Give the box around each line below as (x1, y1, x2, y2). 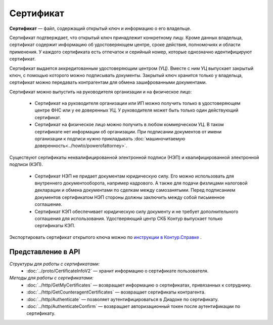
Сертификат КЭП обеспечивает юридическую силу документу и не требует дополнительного (34, 208, 239, 214)
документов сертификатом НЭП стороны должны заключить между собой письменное (34, 194, 225, 200)
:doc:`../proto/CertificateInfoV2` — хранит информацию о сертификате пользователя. (26, 268, 209, 274)
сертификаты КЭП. (34, 223, 75, 229)
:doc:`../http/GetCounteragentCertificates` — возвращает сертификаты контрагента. (26, 289, 206, 295)
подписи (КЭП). (9, 161, 43, 167)
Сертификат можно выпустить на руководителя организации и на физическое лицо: (9, 89, 192, 95)
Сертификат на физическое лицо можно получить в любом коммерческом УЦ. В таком (34, 122, 224, 128)
